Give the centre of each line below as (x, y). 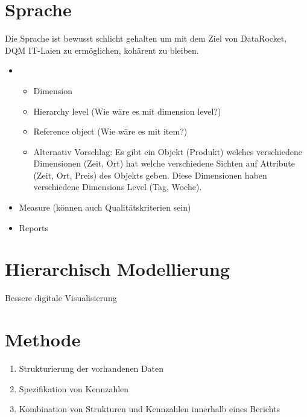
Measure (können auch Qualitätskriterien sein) (105, 207)
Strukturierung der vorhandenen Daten (91, 368)
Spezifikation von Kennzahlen (74, 388)
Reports (33, 227)
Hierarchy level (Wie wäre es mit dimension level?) (127, 111)
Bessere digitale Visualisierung (61, 298)
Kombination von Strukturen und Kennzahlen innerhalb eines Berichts (150, 409)
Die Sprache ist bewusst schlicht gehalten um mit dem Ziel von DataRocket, (146, 38)
